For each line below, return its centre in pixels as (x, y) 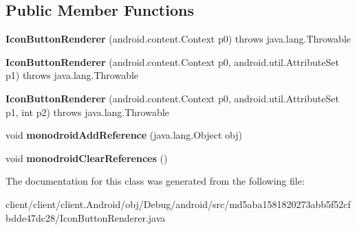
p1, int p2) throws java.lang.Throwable (87, 112)
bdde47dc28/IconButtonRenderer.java (86, 217)
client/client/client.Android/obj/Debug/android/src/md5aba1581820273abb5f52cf (178, 204)
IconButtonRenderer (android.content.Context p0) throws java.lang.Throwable (178, 39)
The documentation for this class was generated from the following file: (155, 181)
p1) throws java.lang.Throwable (72, 75)
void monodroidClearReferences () (87, 158)
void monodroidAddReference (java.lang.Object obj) (124, 135)
